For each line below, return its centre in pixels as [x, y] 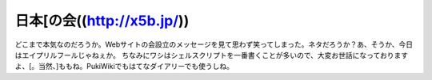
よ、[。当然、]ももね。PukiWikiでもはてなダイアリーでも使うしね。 [124, 67]
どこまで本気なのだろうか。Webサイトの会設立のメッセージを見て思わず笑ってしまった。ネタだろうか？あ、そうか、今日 [214, 44]
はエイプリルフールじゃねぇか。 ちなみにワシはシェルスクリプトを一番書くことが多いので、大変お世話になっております [211, 55]
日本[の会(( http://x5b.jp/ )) [102, 21]
